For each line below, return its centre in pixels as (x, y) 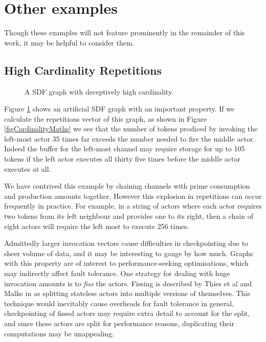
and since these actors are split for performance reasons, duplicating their (119, 323)
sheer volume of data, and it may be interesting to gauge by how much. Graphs (129, 253)
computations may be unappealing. (59, 333)
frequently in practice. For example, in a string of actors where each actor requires (133, 206)
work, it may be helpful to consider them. (69, 42)
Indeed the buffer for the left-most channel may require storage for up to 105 (125, 149)
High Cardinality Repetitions (83, 70)
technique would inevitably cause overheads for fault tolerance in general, (119, 303)
